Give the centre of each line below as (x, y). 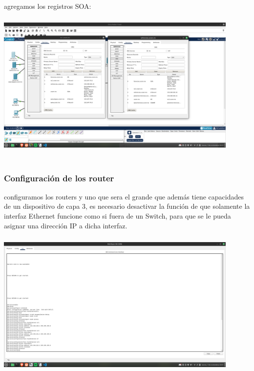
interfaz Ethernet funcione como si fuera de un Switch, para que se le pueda (117, 215)
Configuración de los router (59, 178)
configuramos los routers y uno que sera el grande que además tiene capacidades (124, 196)
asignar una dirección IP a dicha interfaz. (66, 225)
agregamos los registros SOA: (48, 6)
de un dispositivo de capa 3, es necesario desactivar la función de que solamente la (127, 206)
